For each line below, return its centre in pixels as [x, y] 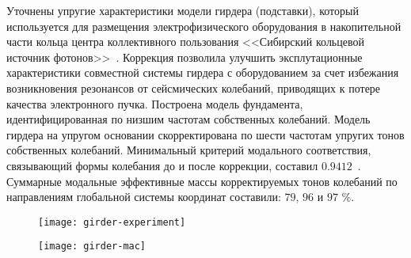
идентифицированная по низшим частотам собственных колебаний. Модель [188, 119]
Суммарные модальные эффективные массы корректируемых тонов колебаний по [202, 181]
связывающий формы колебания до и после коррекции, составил [162, 165]
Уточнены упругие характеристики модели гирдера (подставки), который [183, 10]
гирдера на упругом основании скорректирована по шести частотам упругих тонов [205, 134]
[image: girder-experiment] [112, 222]
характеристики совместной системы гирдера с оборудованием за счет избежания [203, 72]
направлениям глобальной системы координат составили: [144, 197]
